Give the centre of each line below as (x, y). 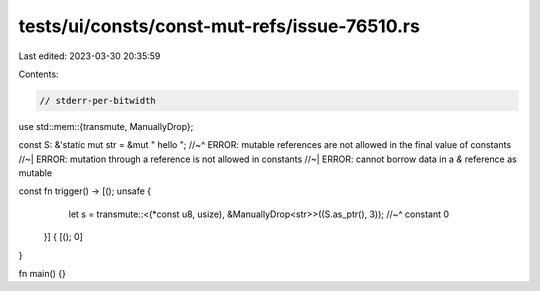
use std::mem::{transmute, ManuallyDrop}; (106, 126)
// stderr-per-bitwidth (98, 100)
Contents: (38, 74)
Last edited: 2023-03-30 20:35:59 (89, 56)
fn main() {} (42, 274)
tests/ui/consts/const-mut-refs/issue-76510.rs (219, 26)
